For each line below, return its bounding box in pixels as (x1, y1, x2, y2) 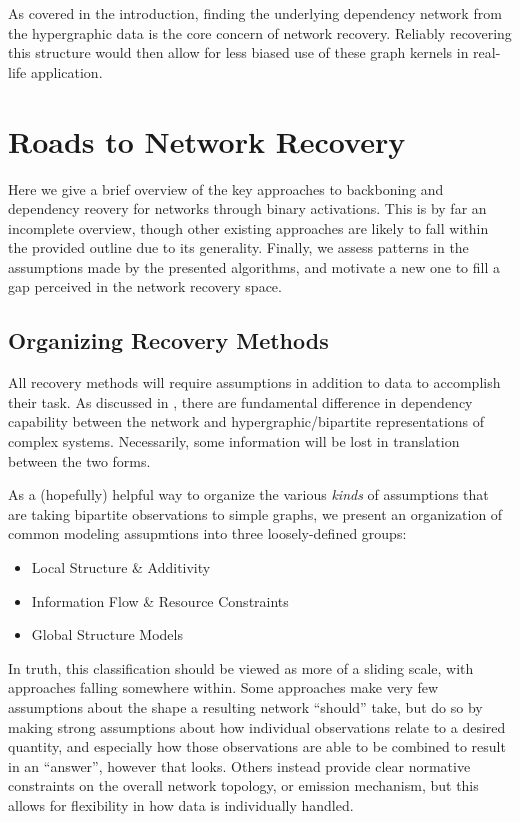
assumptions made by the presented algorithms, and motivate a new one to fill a (8, 256, 500, 277)
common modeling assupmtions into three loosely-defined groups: (8, 523, 407, 544)
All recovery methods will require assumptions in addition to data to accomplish (8, 372, 501, 393)
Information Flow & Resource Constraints (31, 590, 289, 611)
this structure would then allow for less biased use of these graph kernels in (8, 42, 469, 63)
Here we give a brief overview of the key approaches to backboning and (8, 178, 444, 199)
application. (30, 61, 103, 82)
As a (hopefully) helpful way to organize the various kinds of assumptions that (8, 484, 489, 505)
